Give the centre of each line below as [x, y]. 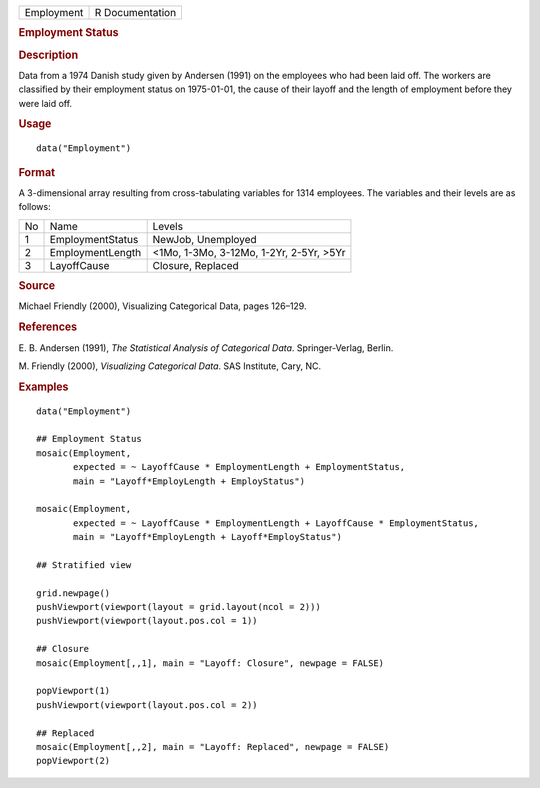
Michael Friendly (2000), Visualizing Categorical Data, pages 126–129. [162, 306]
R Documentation [135, 12]
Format [36, 172]
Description [48, 55]
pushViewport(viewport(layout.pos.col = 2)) [147, 704]
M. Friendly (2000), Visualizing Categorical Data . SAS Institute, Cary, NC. [170, 366]
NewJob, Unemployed [204, 239]
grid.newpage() [73, 593]
